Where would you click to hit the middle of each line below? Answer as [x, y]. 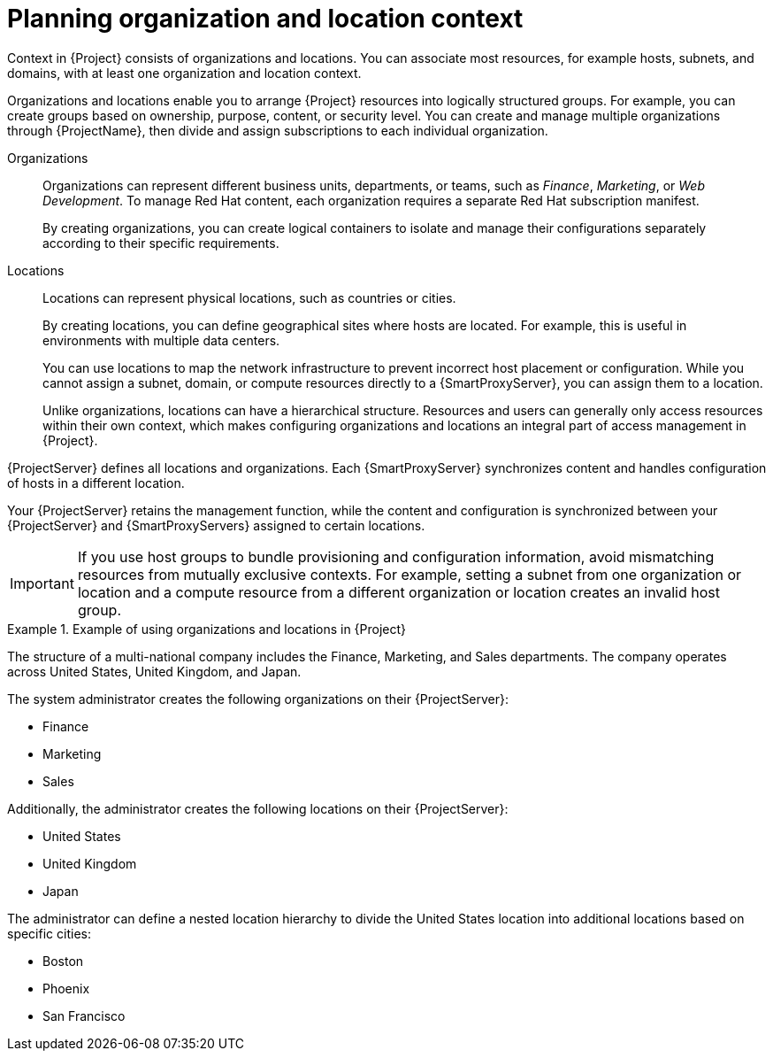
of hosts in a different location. [96, 483]
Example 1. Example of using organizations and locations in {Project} [207, 629]
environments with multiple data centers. [161, 340]
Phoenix [66, 988]
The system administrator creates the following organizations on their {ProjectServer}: [258, 699]
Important [42, 583]
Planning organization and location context [265, 19]
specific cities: [49, 933]
